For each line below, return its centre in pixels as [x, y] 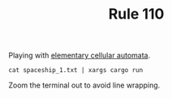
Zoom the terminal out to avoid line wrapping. [84, 85]
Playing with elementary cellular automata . [80, 55]
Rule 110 [136, 14]
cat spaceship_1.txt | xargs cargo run [76, 70]
